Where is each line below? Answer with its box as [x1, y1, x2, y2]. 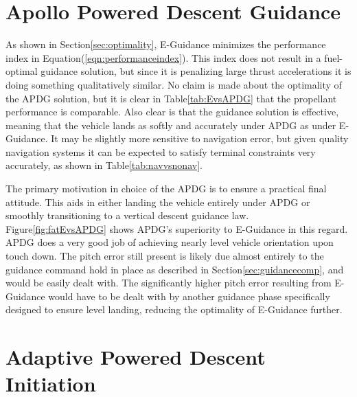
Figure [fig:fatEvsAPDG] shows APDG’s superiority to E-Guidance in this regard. [5, 221, 348, 236]
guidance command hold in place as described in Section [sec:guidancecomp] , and [5, 262, 344, 276]
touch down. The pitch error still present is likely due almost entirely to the [5, 249, 324, 263]
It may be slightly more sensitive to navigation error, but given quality [51, 131, 349, 146]
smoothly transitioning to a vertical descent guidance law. [5, 208, 249, 223]
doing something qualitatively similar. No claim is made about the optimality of [5, 77, 342, 91]
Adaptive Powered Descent [5, 343, 266, 371]
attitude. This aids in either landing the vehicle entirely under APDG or [5, 194, 310, 209]
